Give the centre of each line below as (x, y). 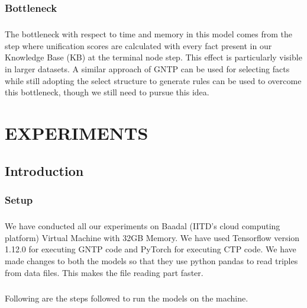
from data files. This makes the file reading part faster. (104, 272)
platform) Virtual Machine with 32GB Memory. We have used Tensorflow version (152, 237)
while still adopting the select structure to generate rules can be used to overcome (153, 80)
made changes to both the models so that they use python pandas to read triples (151, 260)
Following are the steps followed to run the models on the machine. (127, 298)
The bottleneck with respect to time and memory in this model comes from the (149, 34)
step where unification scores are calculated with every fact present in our (138, 45)
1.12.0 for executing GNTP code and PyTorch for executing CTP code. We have (151, 249)
